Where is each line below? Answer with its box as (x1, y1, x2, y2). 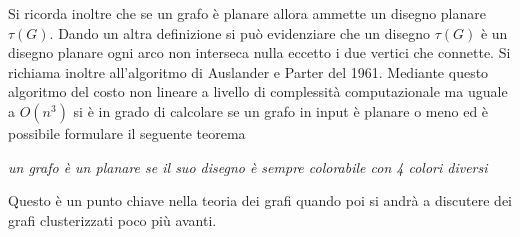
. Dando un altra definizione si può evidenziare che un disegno (49, 22, 431, 43)
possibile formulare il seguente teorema (8, 122, 246, 143)
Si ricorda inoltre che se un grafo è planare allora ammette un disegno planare (8, 3, 486, 23)
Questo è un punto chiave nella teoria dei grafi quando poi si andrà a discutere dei (8, 190, 513, 211)
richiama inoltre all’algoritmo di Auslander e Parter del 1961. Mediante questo (8, 61, 489, 82)
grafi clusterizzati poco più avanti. (8, 209, 217, 230)
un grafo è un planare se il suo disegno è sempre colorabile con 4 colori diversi (8, 156, 488, 177)
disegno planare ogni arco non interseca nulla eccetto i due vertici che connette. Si (8, 42, 511, 63)
